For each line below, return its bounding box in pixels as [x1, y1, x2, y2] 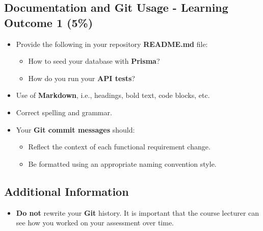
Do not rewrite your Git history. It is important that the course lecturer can [16, 207, 259, 218]
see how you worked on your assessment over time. [16, 217, 174, 228]
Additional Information [4, 183, 129, 199]
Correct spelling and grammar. [16, 107, 112, 117]
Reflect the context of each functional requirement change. [28, 141, 211, 152]
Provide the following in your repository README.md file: [16, 38, 208, 49]
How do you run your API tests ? [28, 72, 135, 83]
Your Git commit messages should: [16, 124, 135, 135]
